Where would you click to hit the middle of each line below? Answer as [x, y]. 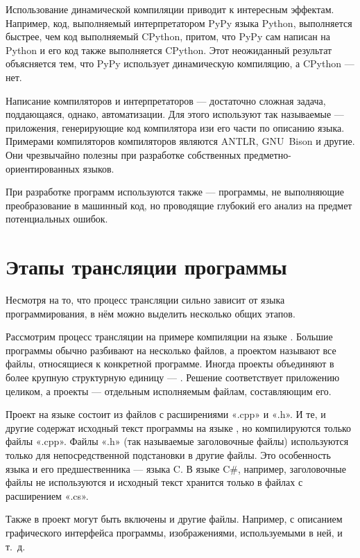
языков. [98, 168]
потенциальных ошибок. [57, 219]
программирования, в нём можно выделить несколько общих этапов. [151, 313]
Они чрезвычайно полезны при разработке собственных [123, 154]
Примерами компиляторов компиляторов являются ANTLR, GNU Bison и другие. [180, 141]
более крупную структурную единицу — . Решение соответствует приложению [173, 377]
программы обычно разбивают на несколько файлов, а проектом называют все [171, 350]
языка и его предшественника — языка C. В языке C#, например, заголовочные [176, 468]
